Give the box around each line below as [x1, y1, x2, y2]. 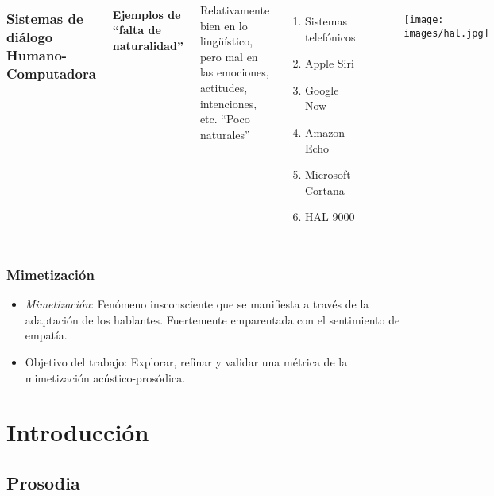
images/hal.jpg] [403, 27, 489, 39]
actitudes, [199, 79, 248, 95]
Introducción [6, 416, 149, 448]
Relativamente [199, 2, 270, 17]
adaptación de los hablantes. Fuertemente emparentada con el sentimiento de [25, 311, 400, 327]
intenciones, [199, 95, 257, 111]
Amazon [304, 123, 345, 140]
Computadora [6, 63, 96, 83]
